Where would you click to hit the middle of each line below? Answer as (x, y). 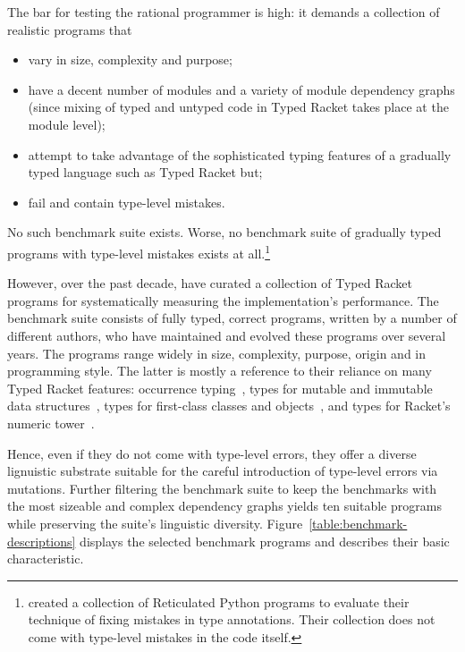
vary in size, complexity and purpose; (130, 59)
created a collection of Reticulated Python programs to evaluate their (219, 601)
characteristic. (46, 559)
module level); (67, 124)
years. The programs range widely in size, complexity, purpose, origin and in (217, 353)
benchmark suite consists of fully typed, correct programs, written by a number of (232, 318)
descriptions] (42, 541)
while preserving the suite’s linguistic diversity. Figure (155, 523)
